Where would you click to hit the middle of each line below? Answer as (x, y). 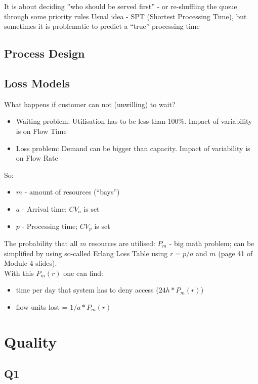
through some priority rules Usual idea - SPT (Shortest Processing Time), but (125, 16)
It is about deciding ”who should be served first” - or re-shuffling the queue (121, 6)
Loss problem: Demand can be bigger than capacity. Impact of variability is (133, 148)
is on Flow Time (41, 131)
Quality (31, 341)
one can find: (83, 273)
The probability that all (41, 243)
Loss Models (37, 83)
